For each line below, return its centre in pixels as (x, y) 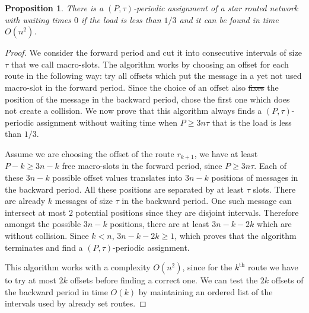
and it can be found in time (229, 19)
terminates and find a (44, 247)
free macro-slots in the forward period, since (142, 166)
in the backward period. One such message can (207, 201)
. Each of (270, 166)
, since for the (207, 267)
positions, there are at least (160, 224)
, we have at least (226, 153)
